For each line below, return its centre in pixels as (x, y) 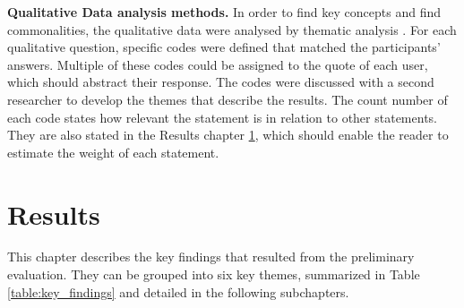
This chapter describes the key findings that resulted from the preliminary (211, 257)
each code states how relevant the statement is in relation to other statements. (222, 117)
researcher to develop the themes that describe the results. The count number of (228, 99)
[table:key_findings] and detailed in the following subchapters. (178, 291)
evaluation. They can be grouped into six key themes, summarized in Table (214, 274)
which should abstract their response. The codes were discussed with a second (221, 82)
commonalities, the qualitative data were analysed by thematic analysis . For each (232, 29)
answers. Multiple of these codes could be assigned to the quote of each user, (218, 64)
